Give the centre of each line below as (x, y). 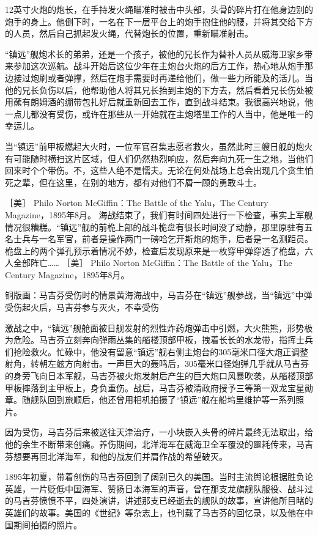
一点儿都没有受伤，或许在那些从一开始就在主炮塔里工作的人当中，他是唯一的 (159, 113)
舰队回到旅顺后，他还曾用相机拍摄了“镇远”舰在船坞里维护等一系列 (163, 400)
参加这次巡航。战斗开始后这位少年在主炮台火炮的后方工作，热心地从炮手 (159, 66)
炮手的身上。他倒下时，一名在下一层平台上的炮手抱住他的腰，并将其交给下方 (159, 21)
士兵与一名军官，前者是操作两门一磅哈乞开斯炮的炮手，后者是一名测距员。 (163, 239)
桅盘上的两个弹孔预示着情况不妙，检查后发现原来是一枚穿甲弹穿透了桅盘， (155, 250)
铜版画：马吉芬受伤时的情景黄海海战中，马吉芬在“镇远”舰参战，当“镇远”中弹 (159, 295)
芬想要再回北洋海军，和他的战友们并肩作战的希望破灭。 (116, 456)
